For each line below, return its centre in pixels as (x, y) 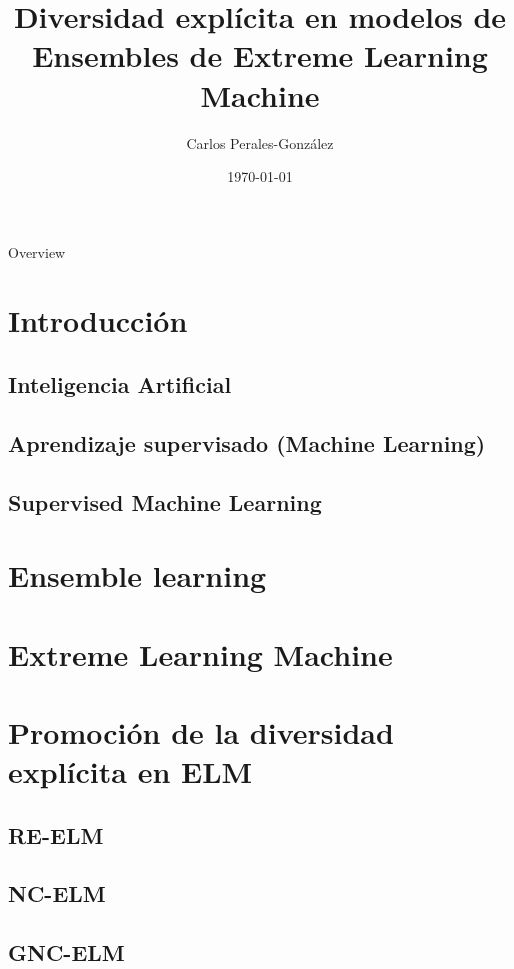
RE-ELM (56, 834)
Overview (37, 251)
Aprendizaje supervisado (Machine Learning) (247, 442)
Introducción (98, 320)
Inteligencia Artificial (120, 384)
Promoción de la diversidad (201, 731)
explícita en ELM (130, 771)
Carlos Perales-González (260, 142)
